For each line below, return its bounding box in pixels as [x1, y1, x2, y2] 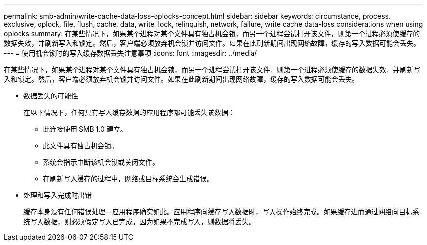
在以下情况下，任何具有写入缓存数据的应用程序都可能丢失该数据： [23, 108, 235, 116]
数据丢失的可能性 [23, 92, 78, 100]
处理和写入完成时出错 [23, 191, 92, 199]
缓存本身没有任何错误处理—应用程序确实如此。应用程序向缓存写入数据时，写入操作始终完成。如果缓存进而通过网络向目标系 [23, 207, 419, 216]
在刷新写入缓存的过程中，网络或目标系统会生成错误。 [43, 174, 213, 183]
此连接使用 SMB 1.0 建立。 [43, 125, 127, 133]
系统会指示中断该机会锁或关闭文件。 [43, 158, 159, 166]
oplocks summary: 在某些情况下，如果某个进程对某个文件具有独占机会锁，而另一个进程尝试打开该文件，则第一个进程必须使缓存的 [4, 29, 420, 38]
